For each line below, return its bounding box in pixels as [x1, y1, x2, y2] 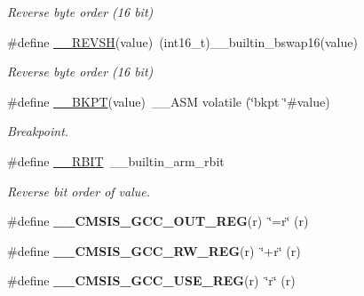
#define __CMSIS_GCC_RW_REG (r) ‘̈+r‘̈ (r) [7, 241, 301, 260]
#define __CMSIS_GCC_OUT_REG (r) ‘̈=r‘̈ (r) [7, 212, 309, 230]
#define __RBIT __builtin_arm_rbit [7, 151, 225, 170]
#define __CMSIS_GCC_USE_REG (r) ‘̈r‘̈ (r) [7, 271, 296, 290]
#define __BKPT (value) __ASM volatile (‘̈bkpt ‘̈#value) [7, 92, 330, 110]
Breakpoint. [7, 122, 69, 140]
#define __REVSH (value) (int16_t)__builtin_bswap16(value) [7, 32, 358, 51]
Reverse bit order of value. [7, 181, 151, 200]
